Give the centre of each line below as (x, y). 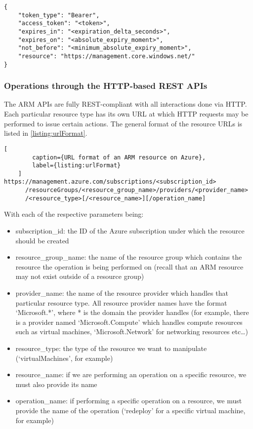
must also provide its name (56, 384)
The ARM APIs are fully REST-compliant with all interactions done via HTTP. (126, 104)
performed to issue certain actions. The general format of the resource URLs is (123, 123)
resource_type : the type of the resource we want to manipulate (111, 348)
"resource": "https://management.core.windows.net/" (106, 56)
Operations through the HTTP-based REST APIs (106, 86)
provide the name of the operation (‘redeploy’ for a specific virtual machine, (130, 410)
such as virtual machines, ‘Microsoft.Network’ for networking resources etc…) (132, 331)
